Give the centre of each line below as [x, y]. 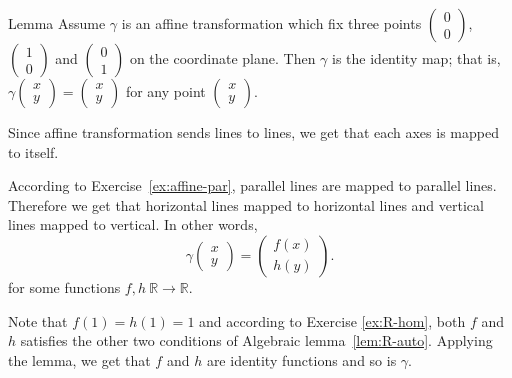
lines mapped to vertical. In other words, [133, 224]
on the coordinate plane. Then [222, 58]
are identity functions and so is [301, 359]
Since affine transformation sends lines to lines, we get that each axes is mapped [253, 132]
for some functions [64, 286]
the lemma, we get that [79, 359]
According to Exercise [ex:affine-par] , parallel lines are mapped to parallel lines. [252, 185]
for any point [165, 91]
